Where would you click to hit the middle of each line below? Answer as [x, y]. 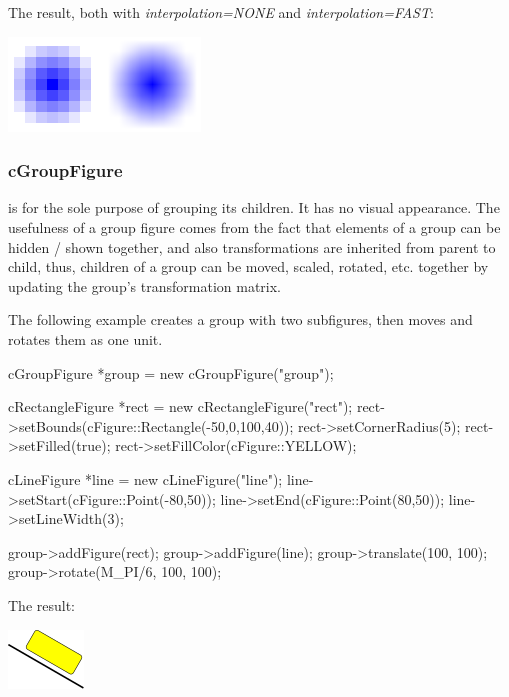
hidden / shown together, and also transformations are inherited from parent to [252, 246]
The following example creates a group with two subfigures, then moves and [240, 319]
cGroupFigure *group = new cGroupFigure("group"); [171, 372]
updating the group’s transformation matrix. [144, 285]
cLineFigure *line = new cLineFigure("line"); [145, 478]
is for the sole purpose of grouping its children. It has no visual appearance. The [254, 207]
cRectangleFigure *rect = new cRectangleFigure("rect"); [180, 406]
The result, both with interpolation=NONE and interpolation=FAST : [221, 12]
